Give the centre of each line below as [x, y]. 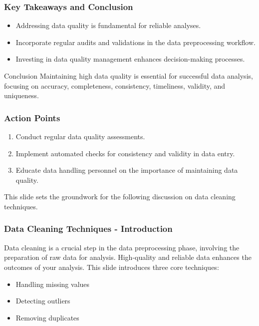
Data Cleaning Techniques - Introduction [88, 229]
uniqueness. [21, 95]
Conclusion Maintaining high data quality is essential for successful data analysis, [129, 76]
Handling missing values [53, 284]
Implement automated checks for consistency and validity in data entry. [125, 153]
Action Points [32, 117]
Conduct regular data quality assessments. [80, 136]
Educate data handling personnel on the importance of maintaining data [127, 170]
